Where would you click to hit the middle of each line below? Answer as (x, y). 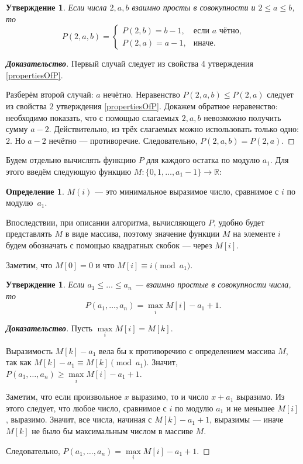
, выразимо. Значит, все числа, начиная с (79, 419)
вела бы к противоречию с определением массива (187, 350)
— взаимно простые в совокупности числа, (213, 284)
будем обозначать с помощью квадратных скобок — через (109, 245)
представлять (29, 233)
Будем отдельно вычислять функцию (71, 160)
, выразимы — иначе (247, 419)
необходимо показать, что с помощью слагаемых (92, 117)
